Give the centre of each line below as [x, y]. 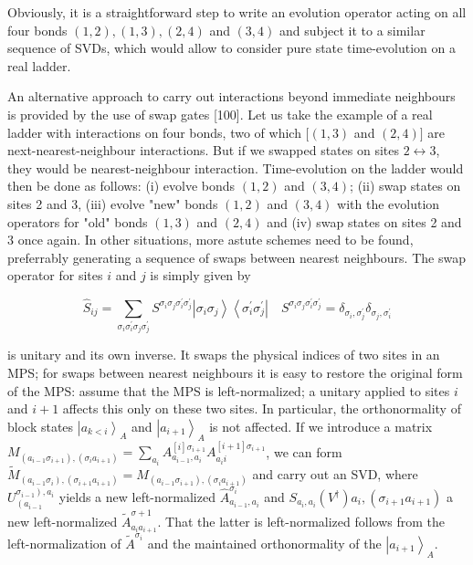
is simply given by [200, 275]
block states [41, 426]
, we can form [304, 451]
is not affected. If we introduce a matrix [321, 426]
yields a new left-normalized [137, 497]
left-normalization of [64, 543]
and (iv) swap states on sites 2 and [364, 221]
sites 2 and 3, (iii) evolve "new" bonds [113, 203]
